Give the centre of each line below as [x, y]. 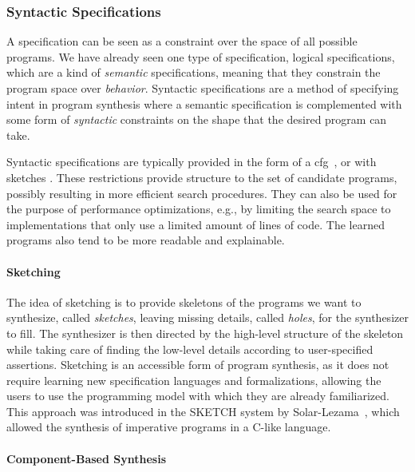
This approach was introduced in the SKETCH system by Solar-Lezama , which [203, 411]
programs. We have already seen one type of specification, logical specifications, [201, 56]
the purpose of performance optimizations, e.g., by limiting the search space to [199, 209]
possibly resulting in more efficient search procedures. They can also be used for [202, 193]
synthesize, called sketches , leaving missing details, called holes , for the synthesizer [207, 317]
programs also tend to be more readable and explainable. [146, 240]
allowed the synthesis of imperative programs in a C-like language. [169, 427]
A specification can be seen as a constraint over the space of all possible [182, 41]
